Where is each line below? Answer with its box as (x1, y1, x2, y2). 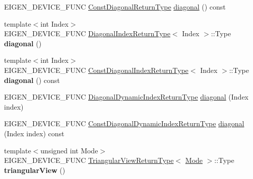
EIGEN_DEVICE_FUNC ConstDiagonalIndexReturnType (4, 64, 188, 75)
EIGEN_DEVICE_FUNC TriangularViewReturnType (4, 155, 174, 165)
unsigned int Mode (40, 145, 98, 155)
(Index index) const (4, 128, 65, 138)
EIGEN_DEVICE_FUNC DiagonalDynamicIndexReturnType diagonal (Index (4, 92, 248, 102)
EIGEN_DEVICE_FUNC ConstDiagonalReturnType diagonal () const (4, 2, 226, 12)
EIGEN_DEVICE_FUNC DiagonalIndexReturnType (4, 28, 170, 39)
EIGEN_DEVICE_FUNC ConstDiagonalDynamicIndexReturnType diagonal (4, 118, 244, 129)
